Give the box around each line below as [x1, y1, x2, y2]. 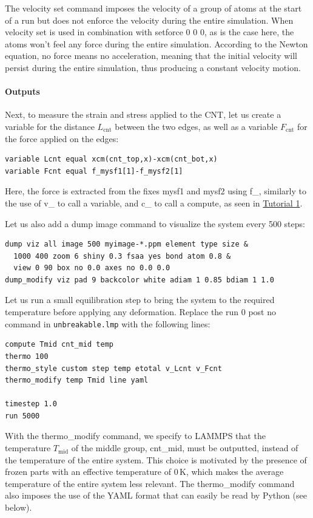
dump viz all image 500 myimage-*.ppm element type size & [5, 240, 248, 249]
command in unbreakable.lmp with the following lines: [5, 317, 210, 330]
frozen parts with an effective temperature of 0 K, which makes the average [5, 465, 284, 478]
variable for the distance [5, 120, 95, 132]
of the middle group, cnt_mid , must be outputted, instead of [71, 441, 298, 454]
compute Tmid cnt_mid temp [5, 340, 113, 349]
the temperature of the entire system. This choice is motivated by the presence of [5, 453, 307, 466]
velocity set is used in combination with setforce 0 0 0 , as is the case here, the [5, 26, 294, 38]
